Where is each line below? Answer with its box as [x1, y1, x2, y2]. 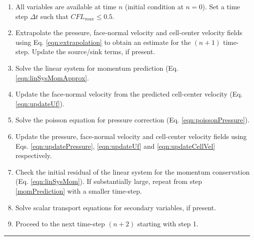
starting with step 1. [137, 219, 198, 229]
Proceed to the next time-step [15, 219, 105, 229]
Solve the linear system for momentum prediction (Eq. [15, 62, 179, 73]
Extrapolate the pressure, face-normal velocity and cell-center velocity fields [15, 27, 242, 38]
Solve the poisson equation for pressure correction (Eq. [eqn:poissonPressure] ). [15, 115, 250, 125]
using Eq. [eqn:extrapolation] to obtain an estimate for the [15, 37, 191, 47]
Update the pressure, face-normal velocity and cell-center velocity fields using [15, 131, 247, 141]
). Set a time [202, 1, 240, 11]
